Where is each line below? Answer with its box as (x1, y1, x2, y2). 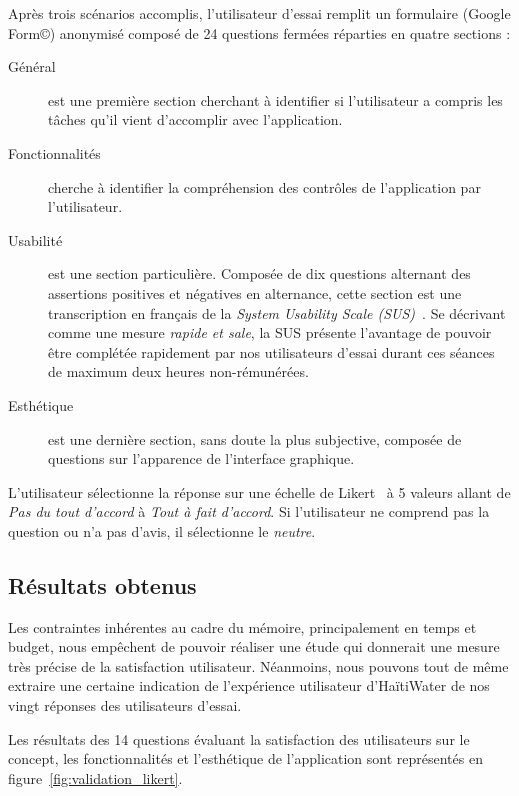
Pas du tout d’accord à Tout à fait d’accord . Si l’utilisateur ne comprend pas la (8, 501, 490, 522)
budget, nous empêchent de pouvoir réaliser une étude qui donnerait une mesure (8, 636, 500, 657)
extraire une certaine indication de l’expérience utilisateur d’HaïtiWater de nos (8, 675, 490, 696)
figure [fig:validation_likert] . (8, 767, 183, 788)
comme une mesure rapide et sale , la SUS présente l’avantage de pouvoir (48, 322, 492, 343)
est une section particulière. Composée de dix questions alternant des (48, 263, 471, 284)
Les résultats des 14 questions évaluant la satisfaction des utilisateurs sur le (8, 728, 470, 749)
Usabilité (8, 229, 63, 250)
